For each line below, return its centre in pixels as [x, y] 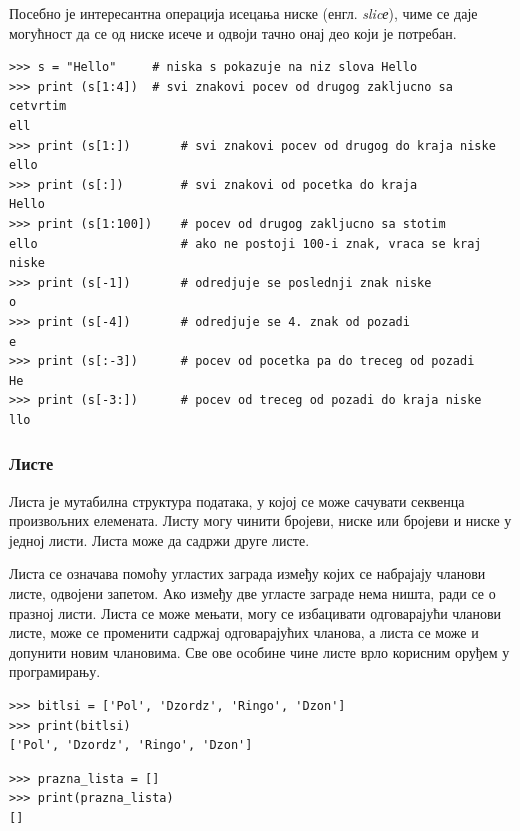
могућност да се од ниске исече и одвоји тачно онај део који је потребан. [233, 32]
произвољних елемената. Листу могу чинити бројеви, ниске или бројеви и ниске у [260, 520]
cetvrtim [38, 106]
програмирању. [55, 671]
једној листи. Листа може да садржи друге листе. [159, 539]
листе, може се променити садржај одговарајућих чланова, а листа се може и [244, 632]
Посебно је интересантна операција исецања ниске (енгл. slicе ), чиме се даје [243, 13]
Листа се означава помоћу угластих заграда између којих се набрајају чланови [247, 573]
